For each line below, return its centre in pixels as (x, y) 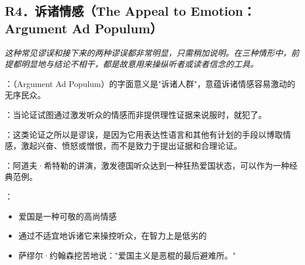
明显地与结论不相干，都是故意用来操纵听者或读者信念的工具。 (139, 64)
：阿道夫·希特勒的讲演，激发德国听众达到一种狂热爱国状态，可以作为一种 (147, 165)
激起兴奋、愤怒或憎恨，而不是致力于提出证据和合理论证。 (131, 146)
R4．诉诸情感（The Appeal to (96, 11)
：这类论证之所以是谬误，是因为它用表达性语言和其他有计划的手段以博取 (144, 134)
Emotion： (223, 11)
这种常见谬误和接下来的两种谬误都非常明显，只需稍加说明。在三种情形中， (148, 52)
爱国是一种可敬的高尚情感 (67, 216)
